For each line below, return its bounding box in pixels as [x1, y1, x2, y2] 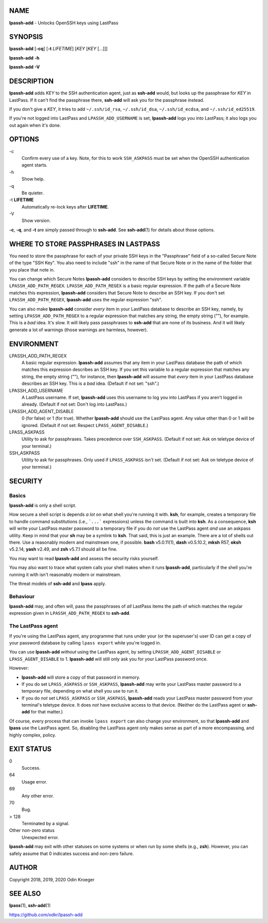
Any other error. [21, 792, 54, 799]
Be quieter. [21, 190, 44, 196]
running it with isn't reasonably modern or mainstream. [9, 571, 122, 577]
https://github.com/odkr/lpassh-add [9, 912, 83, 918]
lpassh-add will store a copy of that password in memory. [21, 674, 140, 680]
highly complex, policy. [9, 732, 57, 738]
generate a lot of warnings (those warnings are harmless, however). [9, 327, 148, 333]
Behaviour [9, 593, 35, 600]
